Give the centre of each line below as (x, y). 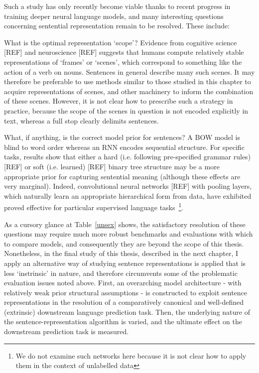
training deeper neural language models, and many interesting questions (114, 16)
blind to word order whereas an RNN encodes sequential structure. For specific (124, 147)
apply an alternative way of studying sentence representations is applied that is (125, 263)
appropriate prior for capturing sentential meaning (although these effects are (122, 176)
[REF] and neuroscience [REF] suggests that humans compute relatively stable (124, 52)
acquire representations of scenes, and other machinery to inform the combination (129, 91)
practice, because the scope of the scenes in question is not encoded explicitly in (126, 110)
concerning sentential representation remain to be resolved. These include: (117, 26)
